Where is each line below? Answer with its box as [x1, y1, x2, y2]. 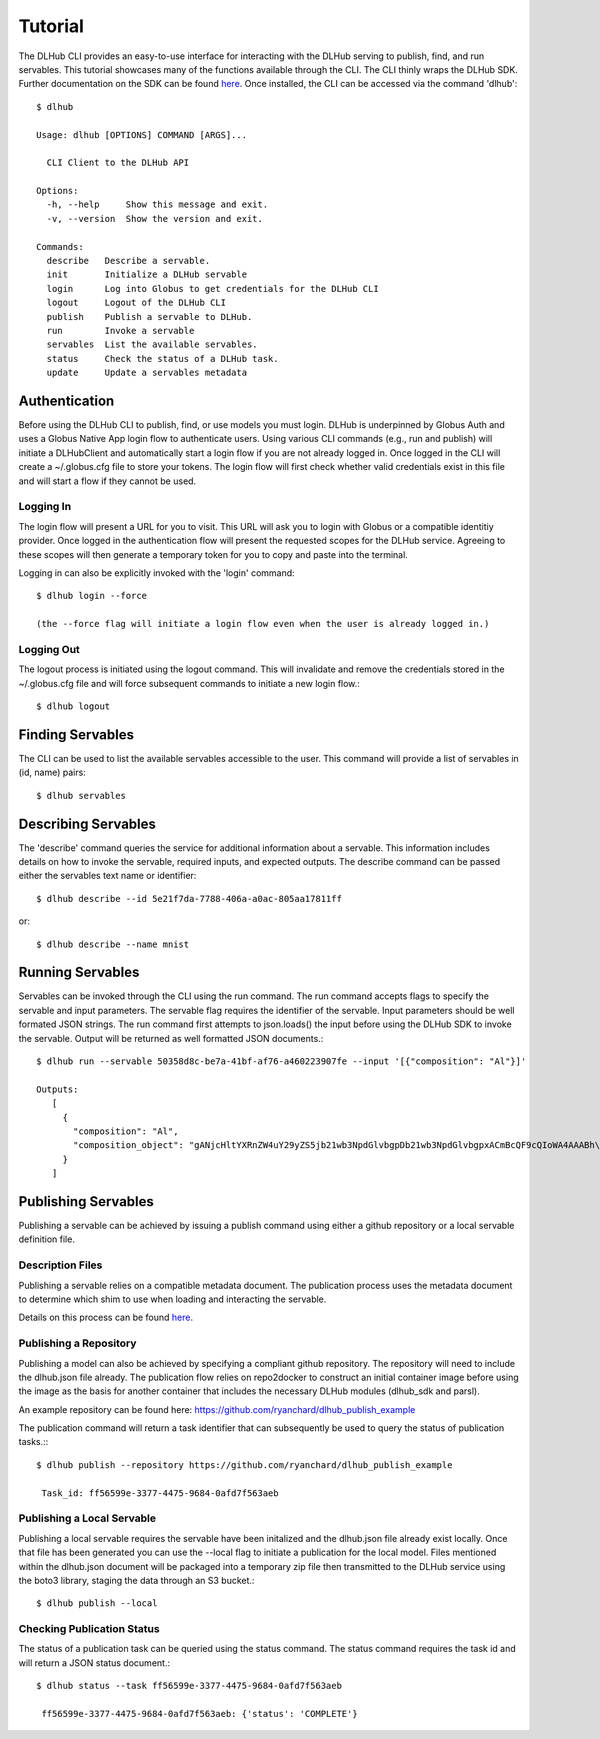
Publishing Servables [18, 1193, 155, 1210]
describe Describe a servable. [46, 255, 211, 267]
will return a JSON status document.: [18, 1656, 170, 1669]
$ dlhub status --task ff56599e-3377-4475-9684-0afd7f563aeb [36, 1680, 342, 1692]
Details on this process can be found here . [18, 1311, 194, 1324]
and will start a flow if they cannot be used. [18, 475, 197, 487]
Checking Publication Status [18, 1622, 160, 1636]
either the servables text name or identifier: [18, 870, 197, 882]
